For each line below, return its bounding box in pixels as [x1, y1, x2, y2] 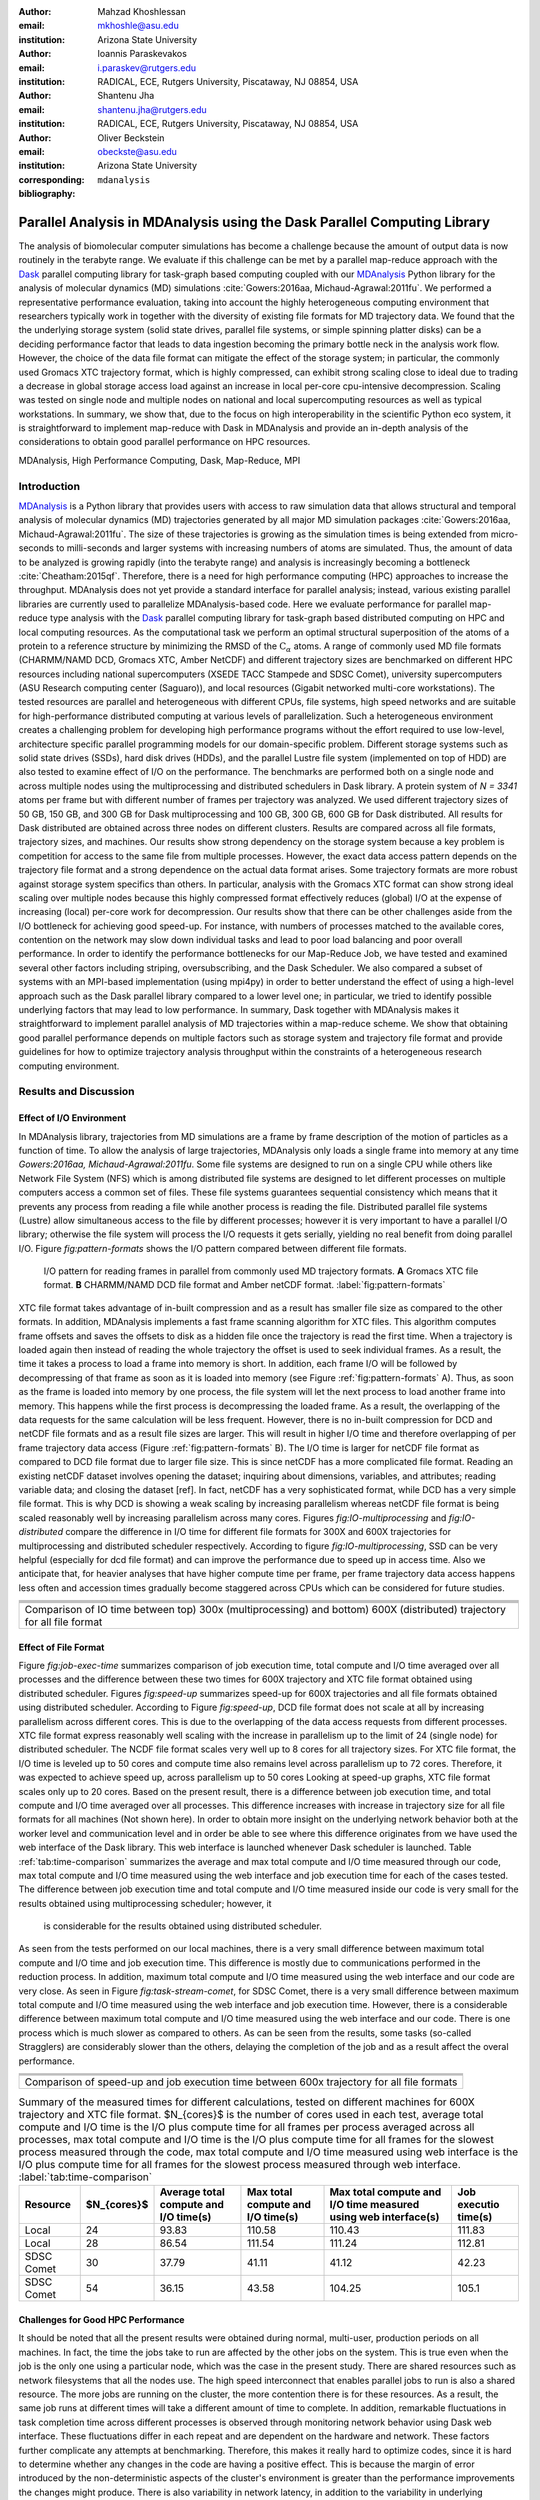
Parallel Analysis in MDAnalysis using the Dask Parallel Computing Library [18, 213, 490, 230]
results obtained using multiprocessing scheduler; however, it [18, 1897, 272, 1909]
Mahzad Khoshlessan [97, 6, 187, 17]
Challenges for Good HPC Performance [18, 2313, 185, 2325]
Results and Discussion [18, 1085, 135, 1099]
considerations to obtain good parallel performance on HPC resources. [18, 436, 311, 448]
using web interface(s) [329, 2210, 440, 2224]
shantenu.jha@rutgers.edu [97, 103, 207, 115]
